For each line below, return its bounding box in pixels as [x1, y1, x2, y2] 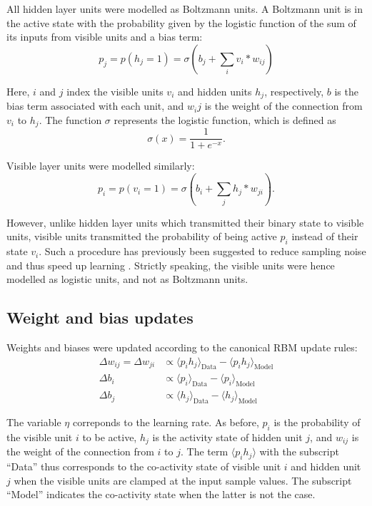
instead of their [291, 229, 358, 244]
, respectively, [264, 83, 324, 98]
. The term [181, 444, 228, 459]
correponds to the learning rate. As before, [72, 415, 259, 430]
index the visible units [66, 83, 164, 98]
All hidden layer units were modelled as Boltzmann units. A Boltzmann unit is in [6, 1, 363, 16]
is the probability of [273, 415, 361, 430]
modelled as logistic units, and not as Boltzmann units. [6, 272, 248, 286]
